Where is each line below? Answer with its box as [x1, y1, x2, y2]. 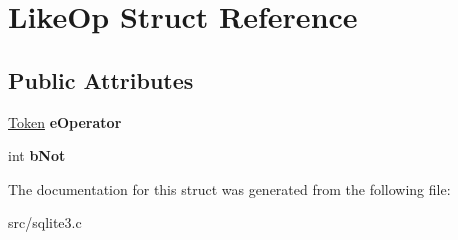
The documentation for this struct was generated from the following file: [8, 178, 451, 199]
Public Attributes [8, 64, 194, 95]
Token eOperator [8, 111, 122, 132]
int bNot [8, 145, 66, 166]
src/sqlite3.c [8, 212, 82, 233]
